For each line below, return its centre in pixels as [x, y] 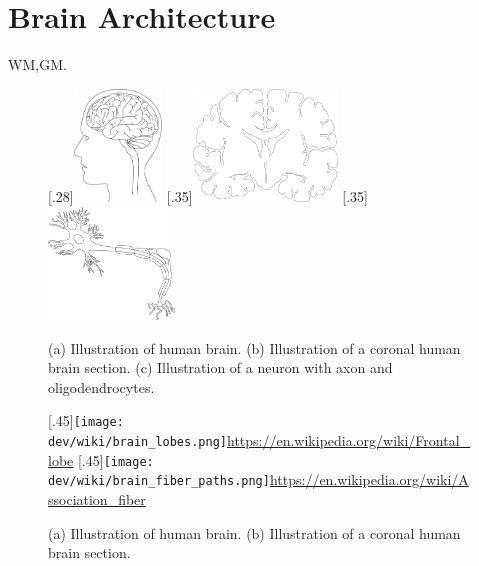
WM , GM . [37, 64]
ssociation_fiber [97, 499]
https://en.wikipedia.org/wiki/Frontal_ [348, 440]
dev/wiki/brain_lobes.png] [137, 442]
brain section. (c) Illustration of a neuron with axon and [220, 367]
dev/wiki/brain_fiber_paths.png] [159, 481]
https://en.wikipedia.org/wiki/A [369, 479]
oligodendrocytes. [101, 386]
